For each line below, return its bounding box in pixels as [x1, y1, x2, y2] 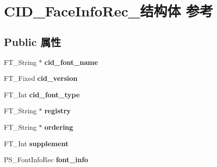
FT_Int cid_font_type [4, 89, 80, 99]
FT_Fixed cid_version [4, 73, 78, 83]
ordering [44, 121, 73, 132]
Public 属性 [4, 34, 61, 49]
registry [44, 106, 71, 116]
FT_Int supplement [4, 138, 68, 148]
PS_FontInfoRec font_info [4, 154, 88, 165]
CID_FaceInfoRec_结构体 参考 [4, 1, 214, 21]
